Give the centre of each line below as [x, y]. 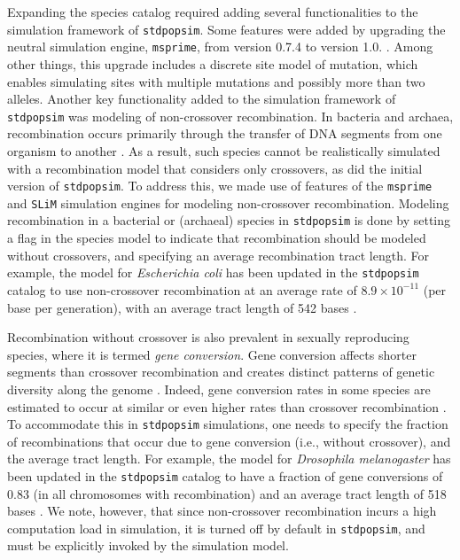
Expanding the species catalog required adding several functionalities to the [213, 12]
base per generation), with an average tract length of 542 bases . [182, 307]
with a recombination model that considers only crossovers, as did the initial [215, 168]
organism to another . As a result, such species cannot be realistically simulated [224, 150]
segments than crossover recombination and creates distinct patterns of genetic [221, 372]
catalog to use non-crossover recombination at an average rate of [182, 289]
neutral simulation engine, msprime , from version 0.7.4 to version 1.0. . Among [220, 47]
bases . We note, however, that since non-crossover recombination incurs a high [222, 511]
